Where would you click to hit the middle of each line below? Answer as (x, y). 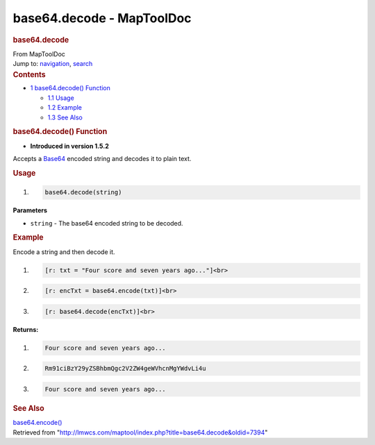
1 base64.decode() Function (70, 88)
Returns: (26, 329)
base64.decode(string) (83, 192)
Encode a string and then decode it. (64, 252)
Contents (29, 74)
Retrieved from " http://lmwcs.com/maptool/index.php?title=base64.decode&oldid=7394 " (140, 432)
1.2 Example (65, 108)
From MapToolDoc (39, 54)
